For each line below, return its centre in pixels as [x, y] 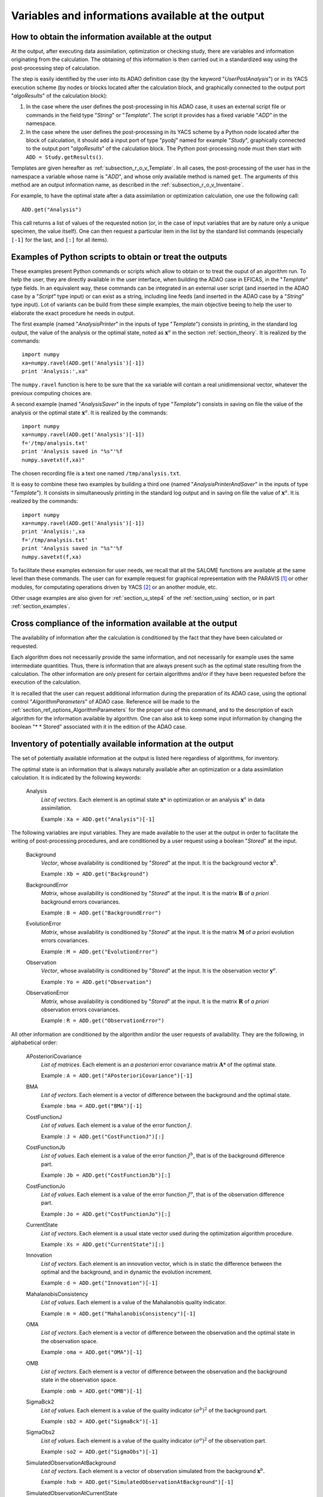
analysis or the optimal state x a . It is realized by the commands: [89, 412]
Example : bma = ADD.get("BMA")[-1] [92, 1106]
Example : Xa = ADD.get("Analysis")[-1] [98, 819]
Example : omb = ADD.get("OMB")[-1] [92, 1391]
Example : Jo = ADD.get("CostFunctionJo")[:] [106, 1214]
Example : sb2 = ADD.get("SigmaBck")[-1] [100, 1421]
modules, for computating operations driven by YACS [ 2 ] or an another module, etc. [114, 587]
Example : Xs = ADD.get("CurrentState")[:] [103, 1244]
